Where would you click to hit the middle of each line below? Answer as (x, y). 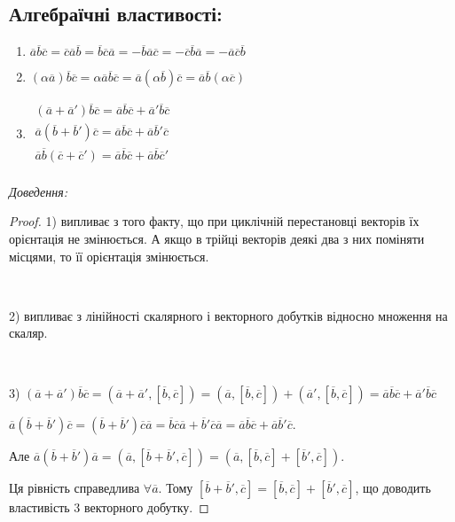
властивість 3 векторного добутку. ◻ (109, 506)
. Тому (176, 487)
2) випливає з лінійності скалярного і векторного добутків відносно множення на (228, 315)
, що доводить (393, 487)
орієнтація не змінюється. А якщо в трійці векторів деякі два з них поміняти (217, 238)
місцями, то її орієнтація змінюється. (109, 256)
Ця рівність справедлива (75, 487)
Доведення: (39, 191)
